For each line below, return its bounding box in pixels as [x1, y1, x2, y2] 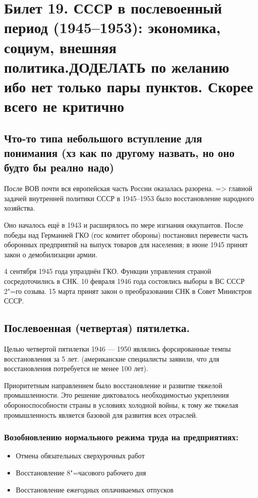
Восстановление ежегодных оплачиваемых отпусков [15, 484, 173, 494]
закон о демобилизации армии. [4, 249, 97, 259]
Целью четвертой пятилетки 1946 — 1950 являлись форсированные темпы [4, 344, 231, 354]
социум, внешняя [4, 37, 116, 57]
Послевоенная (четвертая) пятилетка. [4, 320, 190, 336]
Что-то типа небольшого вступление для [4, 130, 202, 145]
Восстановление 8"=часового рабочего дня [15, 467, 146, 477]
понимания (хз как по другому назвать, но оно [4, 145, 234, 160]
